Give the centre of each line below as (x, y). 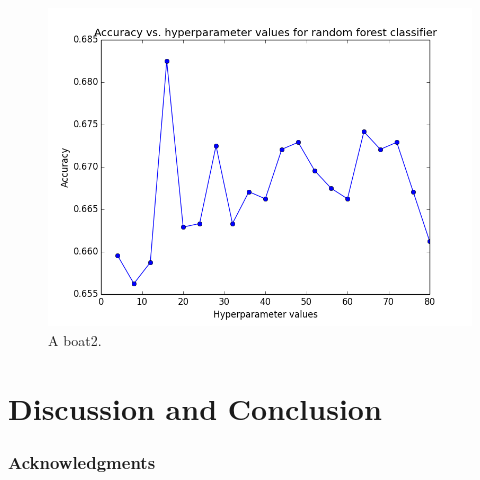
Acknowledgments (82, 462)
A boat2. (75, 339)
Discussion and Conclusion (195, 408)
